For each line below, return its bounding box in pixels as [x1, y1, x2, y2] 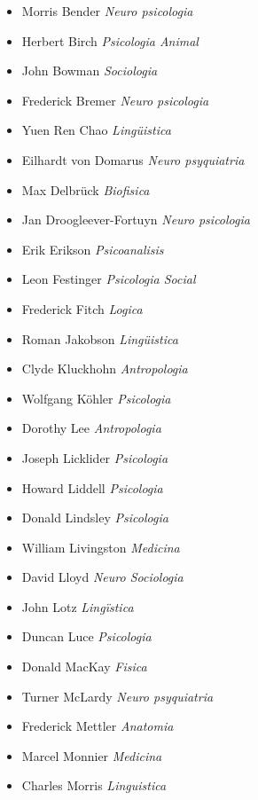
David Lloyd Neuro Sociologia [21, 568, 184, 586]
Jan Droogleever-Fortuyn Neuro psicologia [21, 210, 250, 229]
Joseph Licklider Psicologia [21, 448, 168, 467]
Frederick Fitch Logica [21, 299, 143, 318]
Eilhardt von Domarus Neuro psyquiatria [21, 150, 245, 169]
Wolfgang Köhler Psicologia [21, 388, 171, 407]
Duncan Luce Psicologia [21, 627, 152, 646]
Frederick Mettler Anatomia [21, 717, 174, 735]
